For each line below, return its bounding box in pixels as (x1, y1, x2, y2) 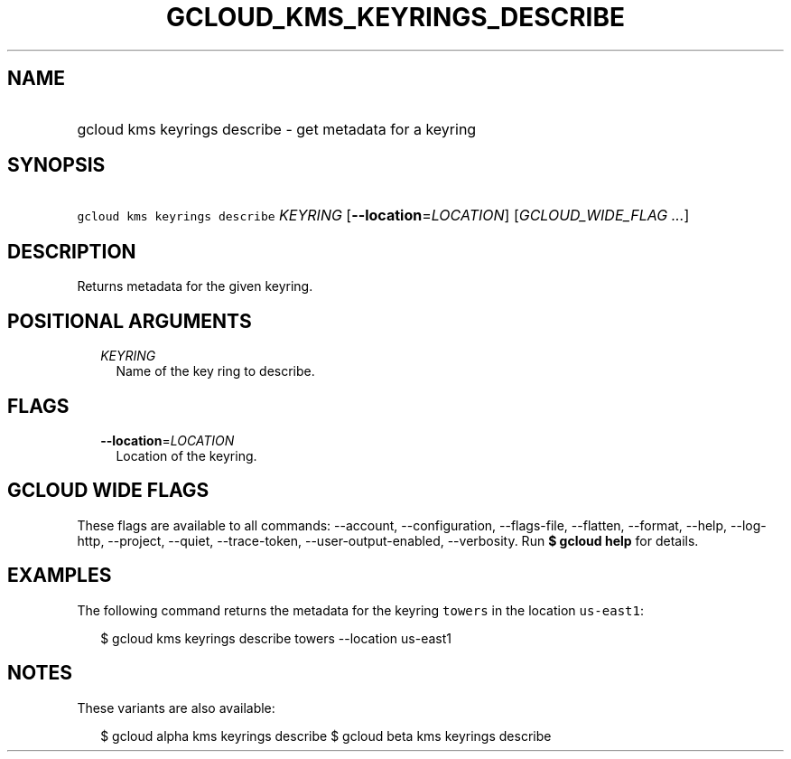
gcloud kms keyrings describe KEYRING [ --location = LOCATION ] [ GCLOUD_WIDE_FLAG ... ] (77, 206, 690, 225)
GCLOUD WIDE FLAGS (7, 479, 209, 502)
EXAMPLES (7, 564, 112, 587)
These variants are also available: (77, 699, 275, 716)
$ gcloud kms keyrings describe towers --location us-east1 (100, 630, 451, 646)
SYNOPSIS (7, 154, 106, 177)
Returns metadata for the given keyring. (77, 278, 313, 295)
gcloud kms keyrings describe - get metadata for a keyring (77, 119, 477, 138)
